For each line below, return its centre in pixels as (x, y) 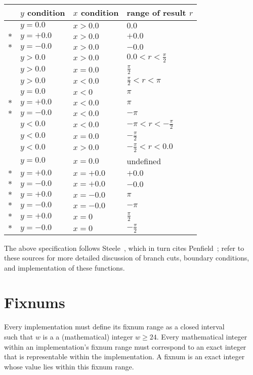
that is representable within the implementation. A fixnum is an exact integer (124, 357)
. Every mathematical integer (202, 336)
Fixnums (35, 302)
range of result (156, 12)
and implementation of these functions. (65, 267)
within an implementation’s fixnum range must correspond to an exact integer (125, 346)
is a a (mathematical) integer (88, 336)
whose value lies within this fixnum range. (69, 366)
